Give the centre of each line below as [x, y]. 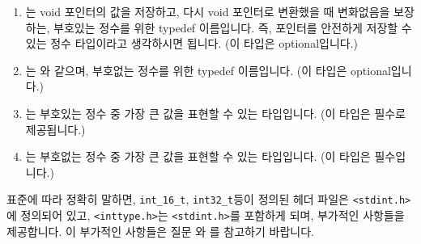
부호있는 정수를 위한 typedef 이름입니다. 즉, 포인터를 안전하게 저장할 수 [233, 27]
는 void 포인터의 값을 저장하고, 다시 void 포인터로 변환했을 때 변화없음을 [208, 11]
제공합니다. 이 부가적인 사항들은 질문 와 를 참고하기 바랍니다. [160, 231]
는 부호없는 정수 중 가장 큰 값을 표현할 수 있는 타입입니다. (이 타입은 [198, 156]
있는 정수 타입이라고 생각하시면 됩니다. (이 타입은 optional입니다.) [192, 43]
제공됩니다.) [55, 129]
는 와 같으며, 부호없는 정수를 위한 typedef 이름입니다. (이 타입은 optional [208, 70]
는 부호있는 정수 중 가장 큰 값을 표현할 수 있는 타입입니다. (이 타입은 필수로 [216, 113]
